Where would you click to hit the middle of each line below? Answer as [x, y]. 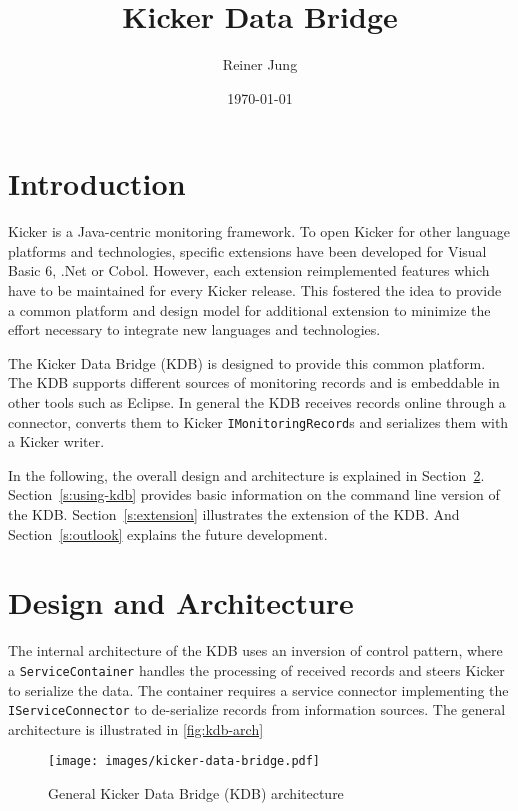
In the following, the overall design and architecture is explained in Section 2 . [246, 474]
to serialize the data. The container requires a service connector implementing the [258, 689]
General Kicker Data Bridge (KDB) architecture [196, 793]
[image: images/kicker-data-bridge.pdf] [184, 761]
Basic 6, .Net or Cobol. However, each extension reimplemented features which [249, 270]
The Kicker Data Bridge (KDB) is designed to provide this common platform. [247, 362]
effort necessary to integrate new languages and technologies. [194, 329]
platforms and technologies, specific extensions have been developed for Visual [247, 250]
